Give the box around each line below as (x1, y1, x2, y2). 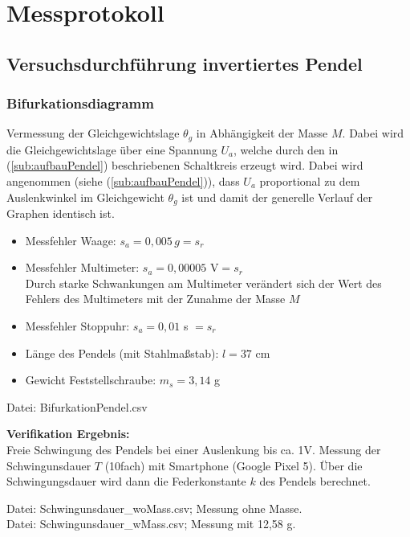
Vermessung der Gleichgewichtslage (6, 125, 180, 141)
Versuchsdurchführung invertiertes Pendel (6, 51, 363, 76)
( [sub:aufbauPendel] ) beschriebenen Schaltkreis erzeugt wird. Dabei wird (6, 157, 363, 174)
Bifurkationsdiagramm (6, 93, 154, 113)
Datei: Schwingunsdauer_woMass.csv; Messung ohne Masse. (6, 499, 302, 516)
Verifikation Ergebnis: (6, 425, 130, 442)
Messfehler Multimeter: (25, 259, 140, 276)
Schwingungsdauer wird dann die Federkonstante (6, 473, 246, 490)
